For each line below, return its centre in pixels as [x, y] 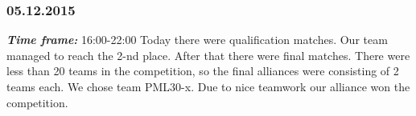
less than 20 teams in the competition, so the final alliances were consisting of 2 [203, 71]
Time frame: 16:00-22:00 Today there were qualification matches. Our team [197, 40]
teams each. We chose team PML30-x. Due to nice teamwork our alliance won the [208, 86]
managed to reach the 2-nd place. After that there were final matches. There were [208, 55]
